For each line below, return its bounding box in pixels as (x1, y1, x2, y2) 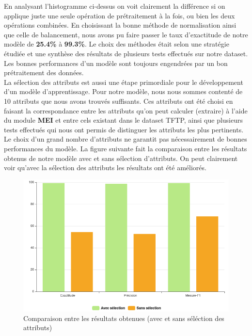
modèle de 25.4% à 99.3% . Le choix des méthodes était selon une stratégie (4, 39, 229, 49)
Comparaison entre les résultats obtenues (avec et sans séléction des (23, 313, 224, 323)
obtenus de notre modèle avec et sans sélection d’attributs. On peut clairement (4, 153, 238, 163)
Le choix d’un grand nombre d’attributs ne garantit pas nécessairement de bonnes (4, 134, 247, 144)
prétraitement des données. (4, 67, 84, 78)
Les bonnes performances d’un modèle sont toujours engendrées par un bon (4, 58, 228, 68)
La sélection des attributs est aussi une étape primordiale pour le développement (4, 77, 243, 87)
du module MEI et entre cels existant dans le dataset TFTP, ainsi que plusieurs (4, 115, 243, 125)
